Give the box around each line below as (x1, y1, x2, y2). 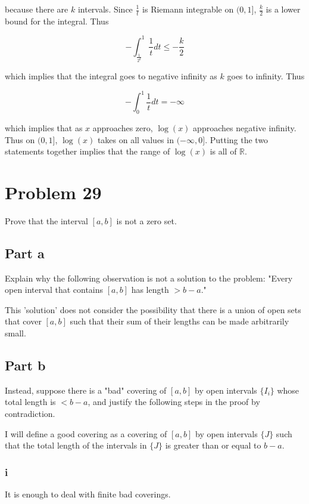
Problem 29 (5, 180, 102, 204)
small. (5, 327, 26, 339)
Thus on (5, 133, 35, 146)
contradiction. (5, 407, 55, 420)
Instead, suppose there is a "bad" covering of (5, 384, 167, 396)
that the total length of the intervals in (5, 439, 147, 452)
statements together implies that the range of (5, 145, 170, 157)
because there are (5, 3, 68, 15)
